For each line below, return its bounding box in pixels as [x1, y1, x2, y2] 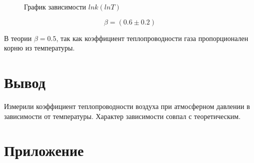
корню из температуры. [4, 42, 75, 53]
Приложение [4, 140, 84, 160]
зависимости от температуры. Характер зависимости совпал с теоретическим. [4, 110, 241, 121]
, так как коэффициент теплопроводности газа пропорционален [56, 32, 248, 43]
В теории [4, 32, 32, 43]
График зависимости [24, 1, 86, 11]
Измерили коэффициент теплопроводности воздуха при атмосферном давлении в [4, 100, 250, 111]
